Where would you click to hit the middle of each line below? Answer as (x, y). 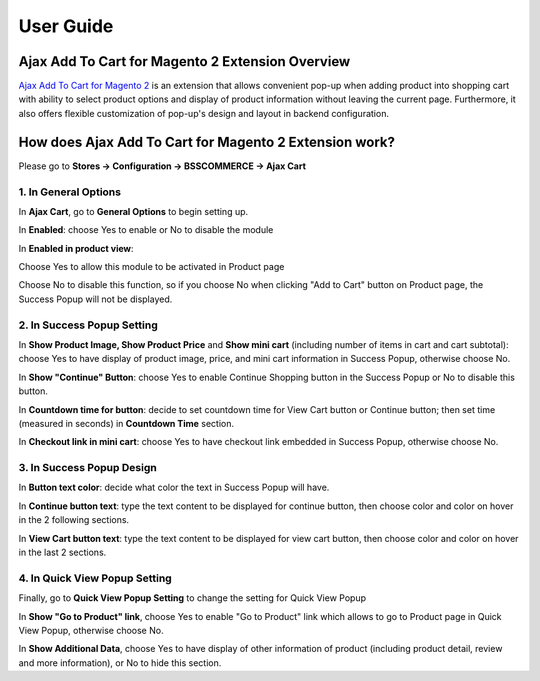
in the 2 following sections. (74, 520)
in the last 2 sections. (62, 552)
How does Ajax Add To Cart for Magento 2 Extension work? (206, 141)
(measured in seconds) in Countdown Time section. (126, 423)
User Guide (66, 26)
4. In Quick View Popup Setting (95, 578)
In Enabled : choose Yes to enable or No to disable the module (146, 230)
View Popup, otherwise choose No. (91, 630)
